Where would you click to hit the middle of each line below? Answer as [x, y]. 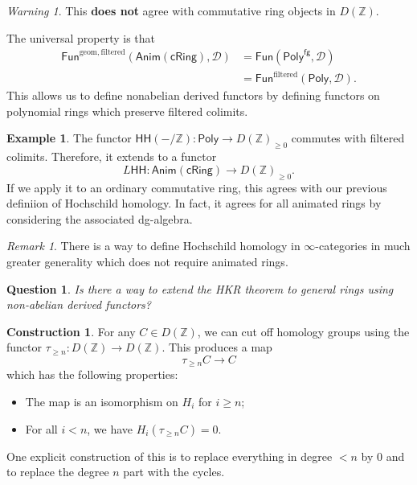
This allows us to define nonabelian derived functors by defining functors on [193, 95]
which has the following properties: [92, 374]
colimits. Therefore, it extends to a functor [112, 156]
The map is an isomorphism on [102, 402]
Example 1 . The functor [69, 138]
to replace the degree [58, 472]
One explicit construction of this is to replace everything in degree [170, 456]
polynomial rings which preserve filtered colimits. [127, 111]
